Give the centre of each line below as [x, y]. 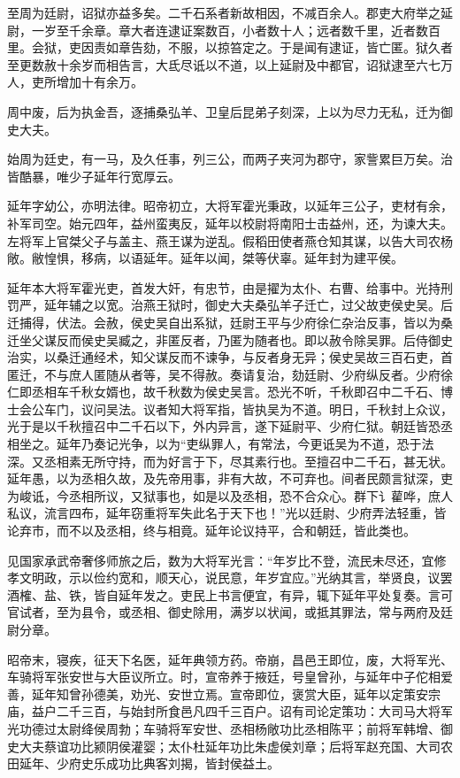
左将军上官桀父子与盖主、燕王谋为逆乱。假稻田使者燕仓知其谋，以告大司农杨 [230, 240]
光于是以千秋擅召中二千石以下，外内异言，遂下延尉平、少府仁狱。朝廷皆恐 [224, 426]
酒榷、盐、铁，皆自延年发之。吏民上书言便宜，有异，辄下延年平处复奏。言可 [230, 594]
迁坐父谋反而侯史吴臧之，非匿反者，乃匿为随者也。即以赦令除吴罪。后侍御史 [230, 339]
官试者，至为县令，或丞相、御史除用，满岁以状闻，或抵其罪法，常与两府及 [224, 612]
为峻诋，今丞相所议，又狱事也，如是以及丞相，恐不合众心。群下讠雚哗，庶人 [230, 495]
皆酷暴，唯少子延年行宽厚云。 [94, 176]
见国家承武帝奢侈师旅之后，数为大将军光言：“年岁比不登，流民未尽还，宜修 [227, 560]
